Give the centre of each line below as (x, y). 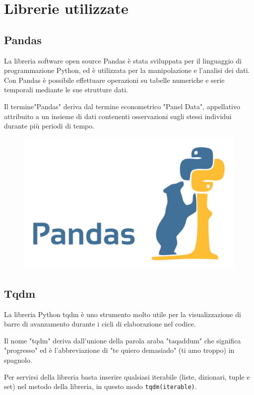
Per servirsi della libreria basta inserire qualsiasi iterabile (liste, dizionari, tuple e (127, 376)
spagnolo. (18, 360)
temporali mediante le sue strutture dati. (66, 90)
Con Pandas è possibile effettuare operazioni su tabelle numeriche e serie (114, 80)
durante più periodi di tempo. (49, 126)
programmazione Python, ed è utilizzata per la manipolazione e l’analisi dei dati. (127, 70)
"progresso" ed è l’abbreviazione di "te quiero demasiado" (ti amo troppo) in (119, 350)
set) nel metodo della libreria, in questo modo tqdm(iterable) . (100, 386)
